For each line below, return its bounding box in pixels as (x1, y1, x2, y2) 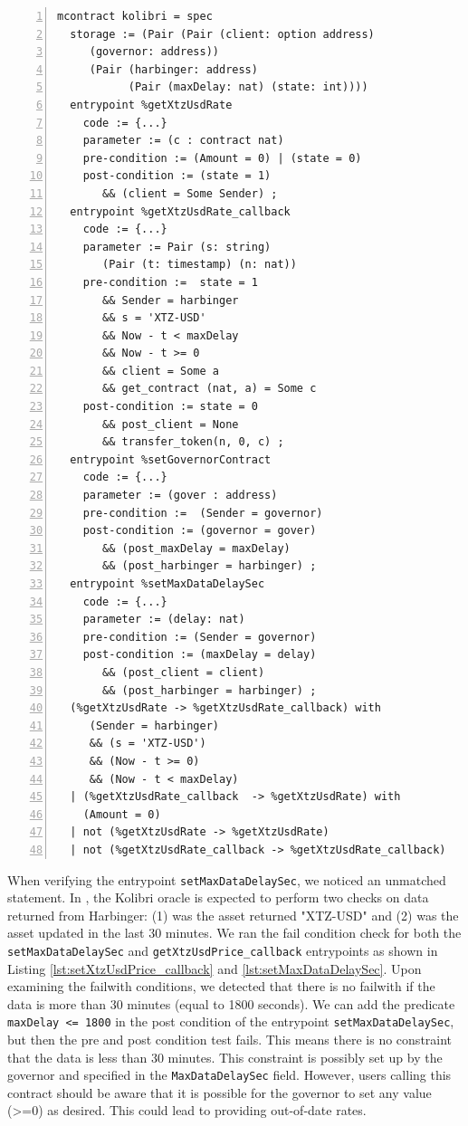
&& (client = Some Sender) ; (102, 186, 278, 200)
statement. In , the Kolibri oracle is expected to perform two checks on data (7, 888, 429, 907)
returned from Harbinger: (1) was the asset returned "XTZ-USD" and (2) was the (7, 905, 459, 924)
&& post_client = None (102, 417, 239, 431)
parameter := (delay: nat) (82, 613, 245, 626)
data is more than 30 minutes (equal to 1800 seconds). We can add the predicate (7, 994, 455, 1013)
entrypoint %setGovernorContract (70, 453, 272, 466)
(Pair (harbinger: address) (89, 62, 258, 76)
